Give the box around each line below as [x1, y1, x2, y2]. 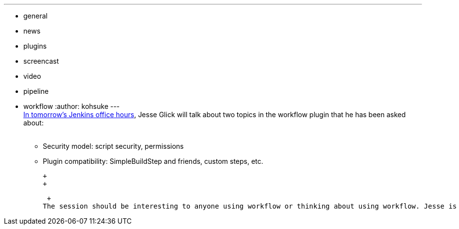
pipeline [23, 87, 49, 95]
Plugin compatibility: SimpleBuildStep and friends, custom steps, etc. [43, 157, 264, 165]
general [23, 12, 48, 20]
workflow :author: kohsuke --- [23, 102, 120, 110]
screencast [23, 57, 59, 65]
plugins [23, 42, 47, 50]
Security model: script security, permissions [43, 142, 184, 150]
